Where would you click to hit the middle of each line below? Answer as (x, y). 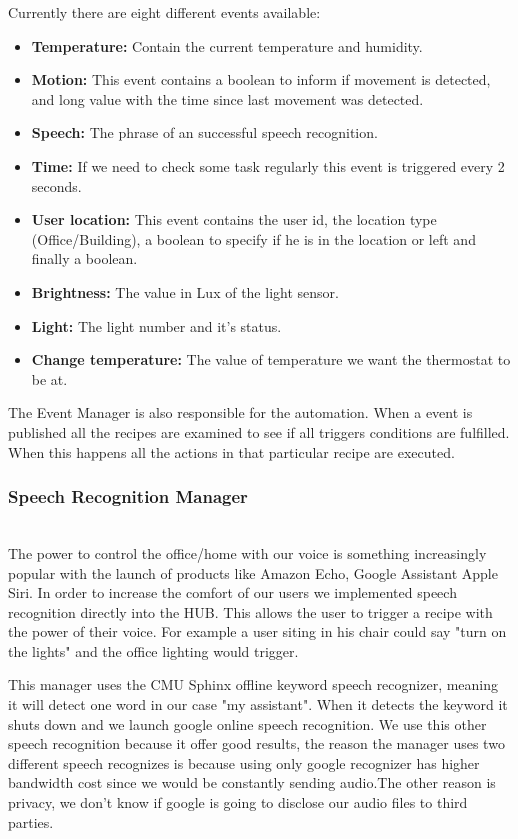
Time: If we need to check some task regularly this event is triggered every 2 (268, 165)
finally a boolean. (84, 258)
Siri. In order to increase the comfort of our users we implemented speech (232, 592)
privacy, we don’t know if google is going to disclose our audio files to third (238, 802)
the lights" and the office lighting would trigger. (153, 650)
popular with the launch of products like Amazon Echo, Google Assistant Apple (253, 572)
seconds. (56, 185)
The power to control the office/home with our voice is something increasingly (247, 552)
